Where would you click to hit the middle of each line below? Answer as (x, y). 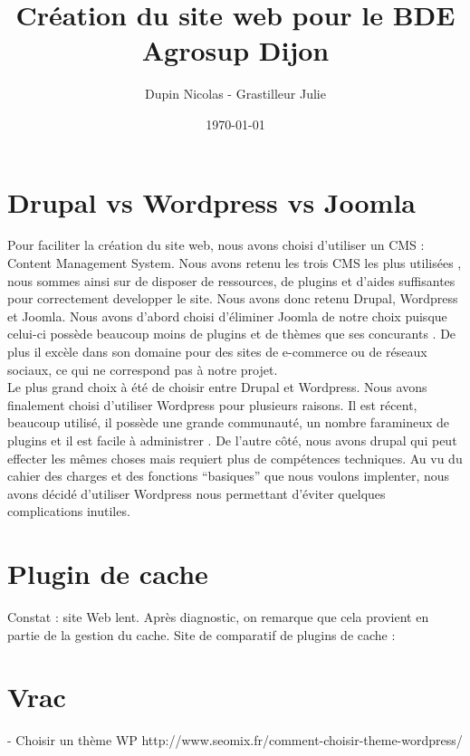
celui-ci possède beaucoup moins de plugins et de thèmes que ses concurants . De (232, 334)
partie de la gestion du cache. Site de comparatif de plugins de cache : (201, 634)
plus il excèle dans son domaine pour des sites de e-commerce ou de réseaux (217, 351)
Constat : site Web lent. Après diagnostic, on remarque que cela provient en (218, 617)
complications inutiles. (69, 511)
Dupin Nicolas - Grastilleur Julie (235, 94)
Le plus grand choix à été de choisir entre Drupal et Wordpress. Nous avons (217, 387)
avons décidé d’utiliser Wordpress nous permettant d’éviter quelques (197, 493)
